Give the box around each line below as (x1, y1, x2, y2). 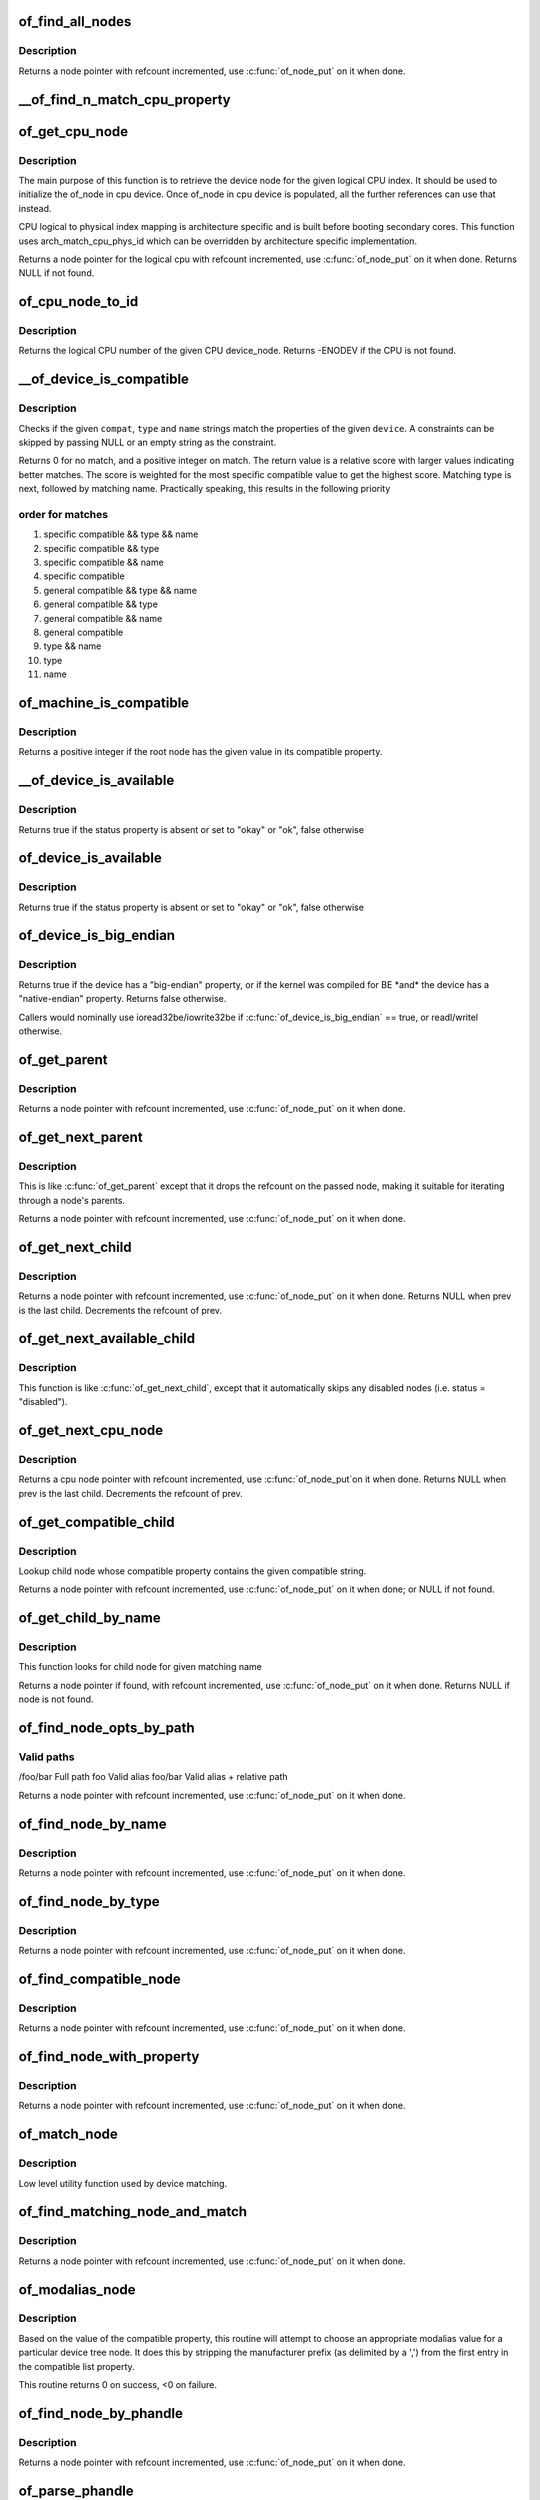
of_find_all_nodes (18, 13, 132, 30)
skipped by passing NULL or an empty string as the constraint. (18, 436, 277, 448)
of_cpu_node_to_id (18, 293, 139, 310)
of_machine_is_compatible (18, 695, 190, 712)
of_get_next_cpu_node (18, 1422, 164, 1439)
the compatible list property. (18, 2360, 135, 2372)
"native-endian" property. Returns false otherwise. (18, 993, 227, 1005)
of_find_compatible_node (18, 1970, 182, 1987)
